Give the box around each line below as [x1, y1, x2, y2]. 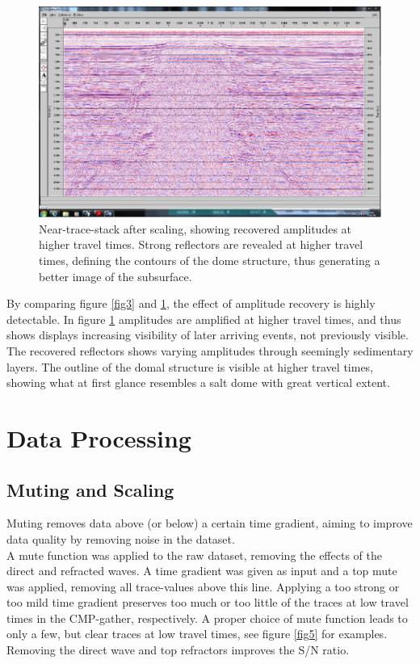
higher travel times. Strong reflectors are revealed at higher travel [39, 236, 363, 253]
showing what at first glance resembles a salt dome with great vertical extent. [6, 374, 390, 391]
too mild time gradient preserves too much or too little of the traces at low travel [6, 594, 409, 611]
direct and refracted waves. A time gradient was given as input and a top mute [6, 562, 397, 579]
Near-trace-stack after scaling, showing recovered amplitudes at [39, 220, 352, 237]
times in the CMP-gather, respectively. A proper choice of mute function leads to [6, 609, 408, 626]
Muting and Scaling [6, 477, 174, 502]
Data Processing [6, 421, 191, 454]
